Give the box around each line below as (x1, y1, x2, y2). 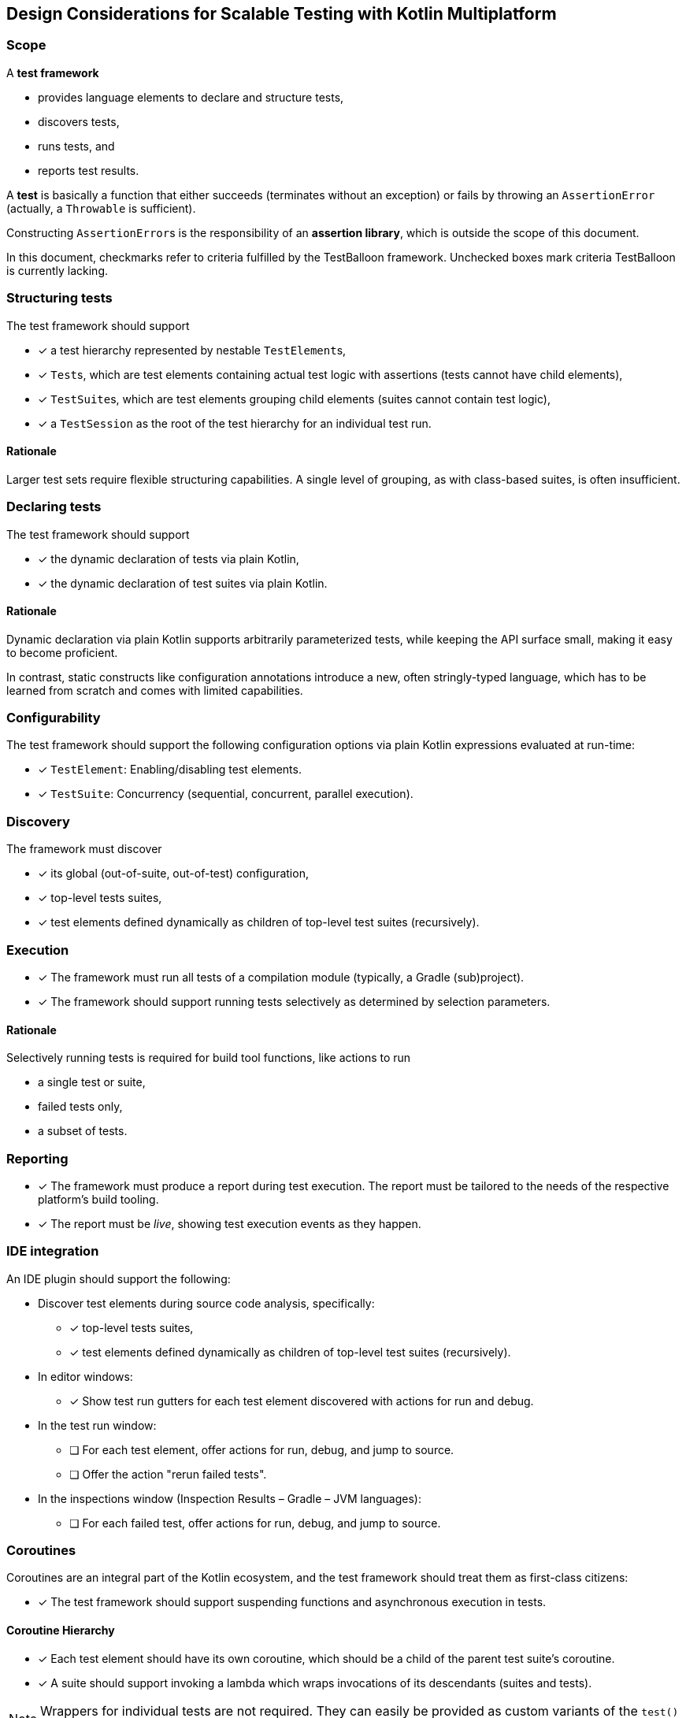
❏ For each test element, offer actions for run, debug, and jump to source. (69, 1442, 454, 1456)
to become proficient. (6, 645, 118, 659)
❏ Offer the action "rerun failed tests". (69, 1467, 267, 1481)
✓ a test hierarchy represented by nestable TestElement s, (38, 343, 347, 357)
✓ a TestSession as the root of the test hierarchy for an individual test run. (38, 416, 432, 430)
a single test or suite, (38, 1075, 146, 1089)
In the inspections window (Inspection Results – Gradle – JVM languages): (38, 1491, 422, 1505)
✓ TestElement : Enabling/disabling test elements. (38, 763, 302, 777)
